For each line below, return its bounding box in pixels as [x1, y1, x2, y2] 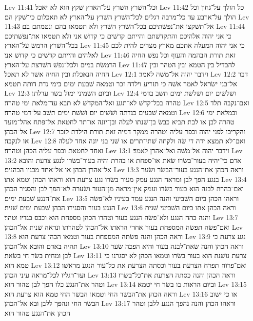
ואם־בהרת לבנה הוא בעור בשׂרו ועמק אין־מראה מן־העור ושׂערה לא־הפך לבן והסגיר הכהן [4, 183, 244, 194]
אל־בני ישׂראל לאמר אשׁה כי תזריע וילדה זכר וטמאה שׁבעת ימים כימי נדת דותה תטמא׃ [4, 78, 237, 88]
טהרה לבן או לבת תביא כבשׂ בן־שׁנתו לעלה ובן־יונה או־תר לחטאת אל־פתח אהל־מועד [4, 117, 234, 127]
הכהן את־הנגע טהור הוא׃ [4, 308, 70, 318]
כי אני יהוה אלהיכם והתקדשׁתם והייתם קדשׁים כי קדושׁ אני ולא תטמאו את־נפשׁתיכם [4, 30, 232, 40]
